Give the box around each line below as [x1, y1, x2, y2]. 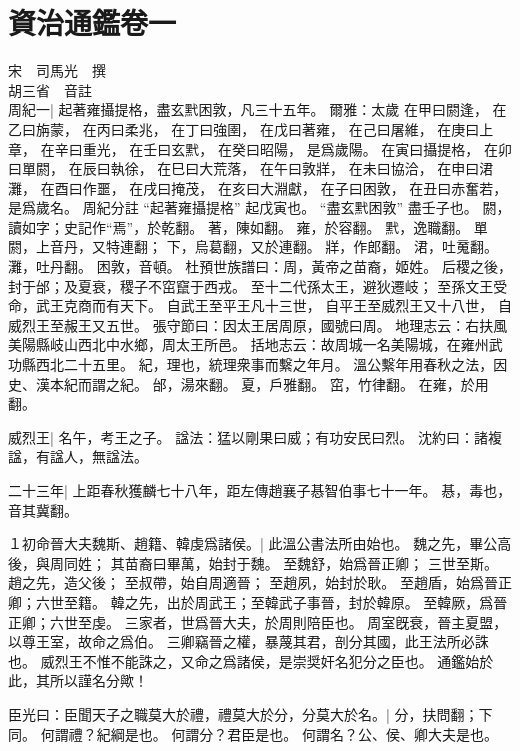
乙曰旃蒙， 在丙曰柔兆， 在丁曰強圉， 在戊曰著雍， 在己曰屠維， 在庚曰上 [8, 118, 494, 139]
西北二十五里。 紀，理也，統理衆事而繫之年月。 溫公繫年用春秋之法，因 [35, 354, 508, 375]
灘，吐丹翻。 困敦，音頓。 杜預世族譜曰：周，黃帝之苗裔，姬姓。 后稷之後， [8, 256, 512, 277]
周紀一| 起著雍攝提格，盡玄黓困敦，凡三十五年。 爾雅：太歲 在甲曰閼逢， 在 [8, 99, 507, 120]
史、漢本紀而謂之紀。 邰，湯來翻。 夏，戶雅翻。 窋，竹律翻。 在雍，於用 [8, 373, 489, 394]
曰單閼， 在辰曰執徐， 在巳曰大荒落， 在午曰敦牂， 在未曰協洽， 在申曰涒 [8, 158, 494, 179]
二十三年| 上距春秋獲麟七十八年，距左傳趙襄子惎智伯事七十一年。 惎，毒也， [8, 480, 512, 500]
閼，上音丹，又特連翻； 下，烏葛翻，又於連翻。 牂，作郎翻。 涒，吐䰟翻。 [8, 236, 498, 257]
